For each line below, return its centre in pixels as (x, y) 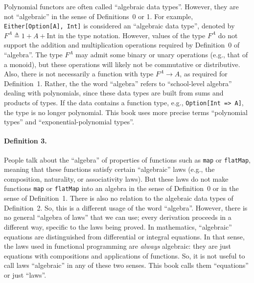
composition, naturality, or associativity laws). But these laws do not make (116, 178)
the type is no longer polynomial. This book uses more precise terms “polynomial (126, 112)
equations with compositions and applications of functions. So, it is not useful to (125, 255)
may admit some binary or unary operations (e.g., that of (162, 55)
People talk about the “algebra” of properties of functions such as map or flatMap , (127, 159)
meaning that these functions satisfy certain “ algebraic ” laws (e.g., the (109, 169)
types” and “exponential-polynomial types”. (69, 122)
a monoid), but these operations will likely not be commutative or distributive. (122, 64)
